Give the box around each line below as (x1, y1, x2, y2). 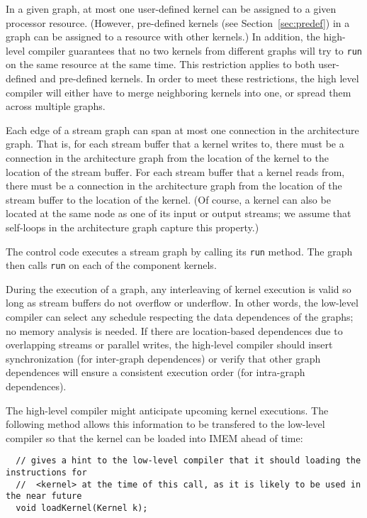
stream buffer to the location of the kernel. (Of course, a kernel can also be (6, 192, 331, 206)
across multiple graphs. (6, 99, 106, 114)
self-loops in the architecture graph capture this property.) (6, 219, 259, 234)
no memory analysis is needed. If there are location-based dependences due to (6, 323, 343, 338)
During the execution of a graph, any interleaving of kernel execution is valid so (6, 281, 351, 296)
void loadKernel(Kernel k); (16, 503, 148, 514)
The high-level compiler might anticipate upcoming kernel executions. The (6, 402, 329, 417)
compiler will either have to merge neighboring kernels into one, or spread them (6, 84, 351, 99)
